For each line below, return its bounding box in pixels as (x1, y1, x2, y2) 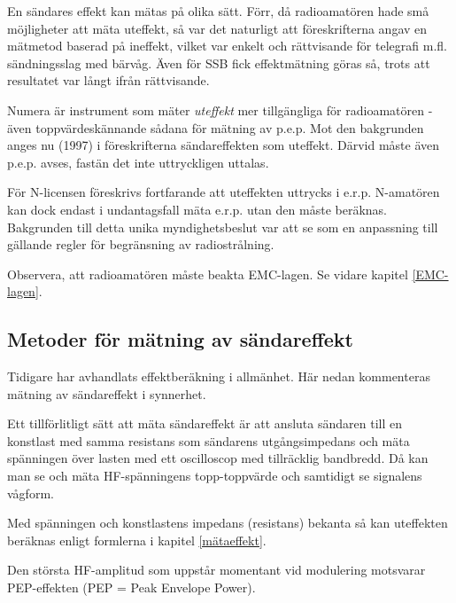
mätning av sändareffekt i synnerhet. (7, 384, 206, 403)
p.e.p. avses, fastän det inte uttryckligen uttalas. (7, 153, 269, 171)
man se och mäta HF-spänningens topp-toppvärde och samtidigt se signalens (7, 466, 422, 485)
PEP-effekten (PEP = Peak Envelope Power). (7, 578, 256, 597)
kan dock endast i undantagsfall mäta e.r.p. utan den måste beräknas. (7, 200, 387, 218)
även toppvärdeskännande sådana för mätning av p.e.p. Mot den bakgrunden (7, 118, 424, 137)
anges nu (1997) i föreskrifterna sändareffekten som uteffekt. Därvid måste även (7, 136, 440, 154)
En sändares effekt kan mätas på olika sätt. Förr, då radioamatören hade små (7, 2, 429, 20)
